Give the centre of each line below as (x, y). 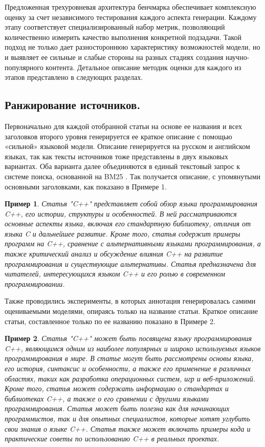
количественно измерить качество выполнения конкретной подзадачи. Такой (123, 37)
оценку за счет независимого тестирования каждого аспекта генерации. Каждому (131, 17)
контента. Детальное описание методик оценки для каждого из (143, 67)
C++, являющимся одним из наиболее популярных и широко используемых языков (133, 348)
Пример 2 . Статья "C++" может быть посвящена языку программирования (128, 338)
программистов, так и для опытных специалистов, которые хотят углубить (127, 418)
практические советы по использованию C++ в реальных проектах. (112, 439)
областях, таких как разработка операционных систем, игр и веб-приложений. (130, 378)
